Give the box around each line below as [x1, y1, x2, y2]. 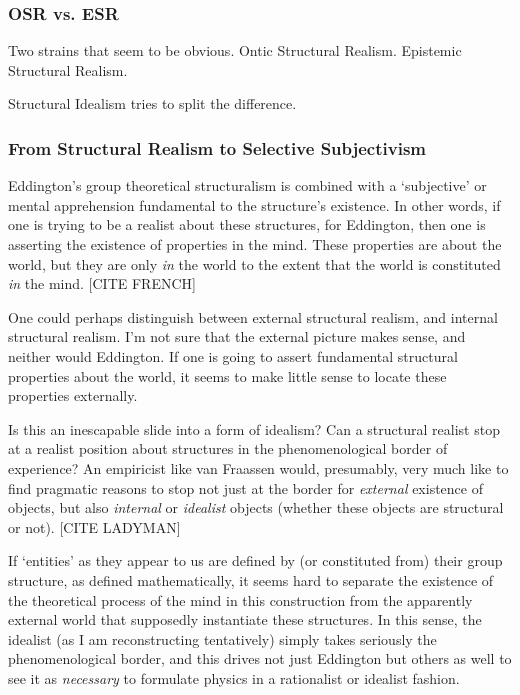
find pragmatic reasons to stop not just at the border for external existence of [8, 477, 483, 498]
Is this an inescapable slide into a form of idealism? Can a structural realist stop [8, 418, 500, 439]
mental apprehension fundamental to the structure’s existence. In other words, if [8, 194, 501, 215]
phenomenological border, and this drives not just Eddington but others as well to [8, 648, 512, 669]
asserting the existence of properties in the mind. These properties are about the [8, 234, 502, 254]
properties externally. [8, 385, 138, 406]
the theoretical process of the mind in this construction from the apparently [8, 589, 473, 610]
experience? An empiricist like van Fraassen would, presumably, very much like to [8, 457, 509, 478]
